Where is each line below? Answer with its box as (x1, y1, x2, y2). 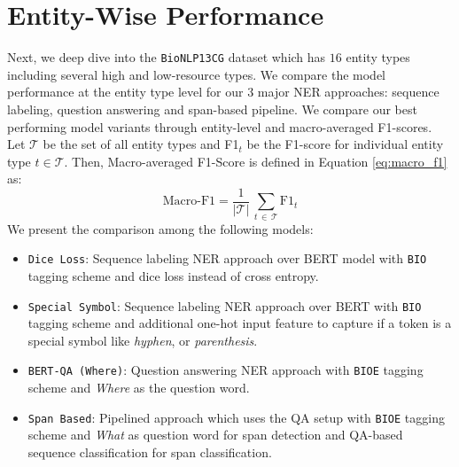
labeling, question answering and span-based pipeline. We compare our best (7, 99, 417, 118)
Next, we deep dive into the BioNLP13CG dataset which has (7, 48, 326, 66)
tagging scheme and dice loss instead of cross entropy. (27, 266, 319, 284)
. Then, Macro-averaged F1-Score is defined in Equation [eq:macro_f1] (64, 152, 447, 170)
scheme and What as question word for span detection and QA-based (27, 425, 403, 444)
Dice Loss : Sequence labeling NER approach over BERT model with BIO (27, 249, 427, 268)
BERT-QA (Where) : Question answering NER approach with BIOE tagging (27, 361, 424, 379)
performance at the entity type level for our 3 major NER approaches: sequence (7, 82, 440, 101)
